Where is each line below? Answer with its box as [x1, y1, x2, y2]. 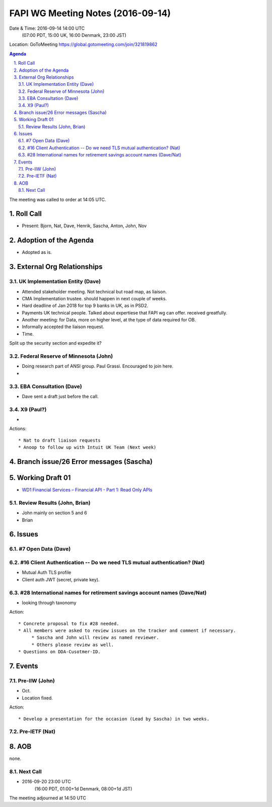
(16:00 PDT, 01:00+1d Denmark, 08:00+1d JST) [34, 785, 132, 792]
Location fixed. [22, 694, 53, 701]
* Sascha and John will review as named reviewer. [31, 635, 159, 640]
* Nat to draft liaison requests [18, 437, 101, 443]
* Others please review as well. [31, 641, 114, 648]
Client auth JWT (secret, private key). [22, 576, 100, 582]
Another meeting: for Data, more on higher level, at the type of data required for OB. [22, 317, 196, 323]
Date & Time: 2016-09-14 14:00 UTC [9, 25, 85, 31]
